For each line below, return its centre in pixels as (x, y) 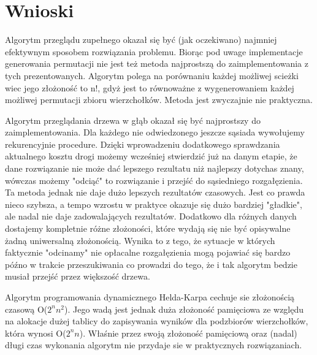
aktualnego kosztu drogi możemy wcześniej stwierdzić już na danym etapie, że (151, 156)
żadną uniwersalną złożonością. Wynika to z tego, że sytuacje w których (140, 240)
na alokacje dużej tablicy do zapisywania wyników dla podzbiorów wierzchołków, (157, 321)
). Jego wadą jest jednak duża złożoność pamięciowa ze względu (184, 309)
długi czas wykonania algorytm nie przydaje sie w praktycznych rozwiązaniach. (154, 345)
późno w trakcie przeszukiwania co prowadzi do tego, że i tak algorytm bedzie (151, 264)
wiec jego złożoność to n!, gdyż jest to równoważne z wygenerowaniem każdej (150, 87)
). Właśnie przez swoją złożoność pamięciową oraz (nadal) (188, 333)
